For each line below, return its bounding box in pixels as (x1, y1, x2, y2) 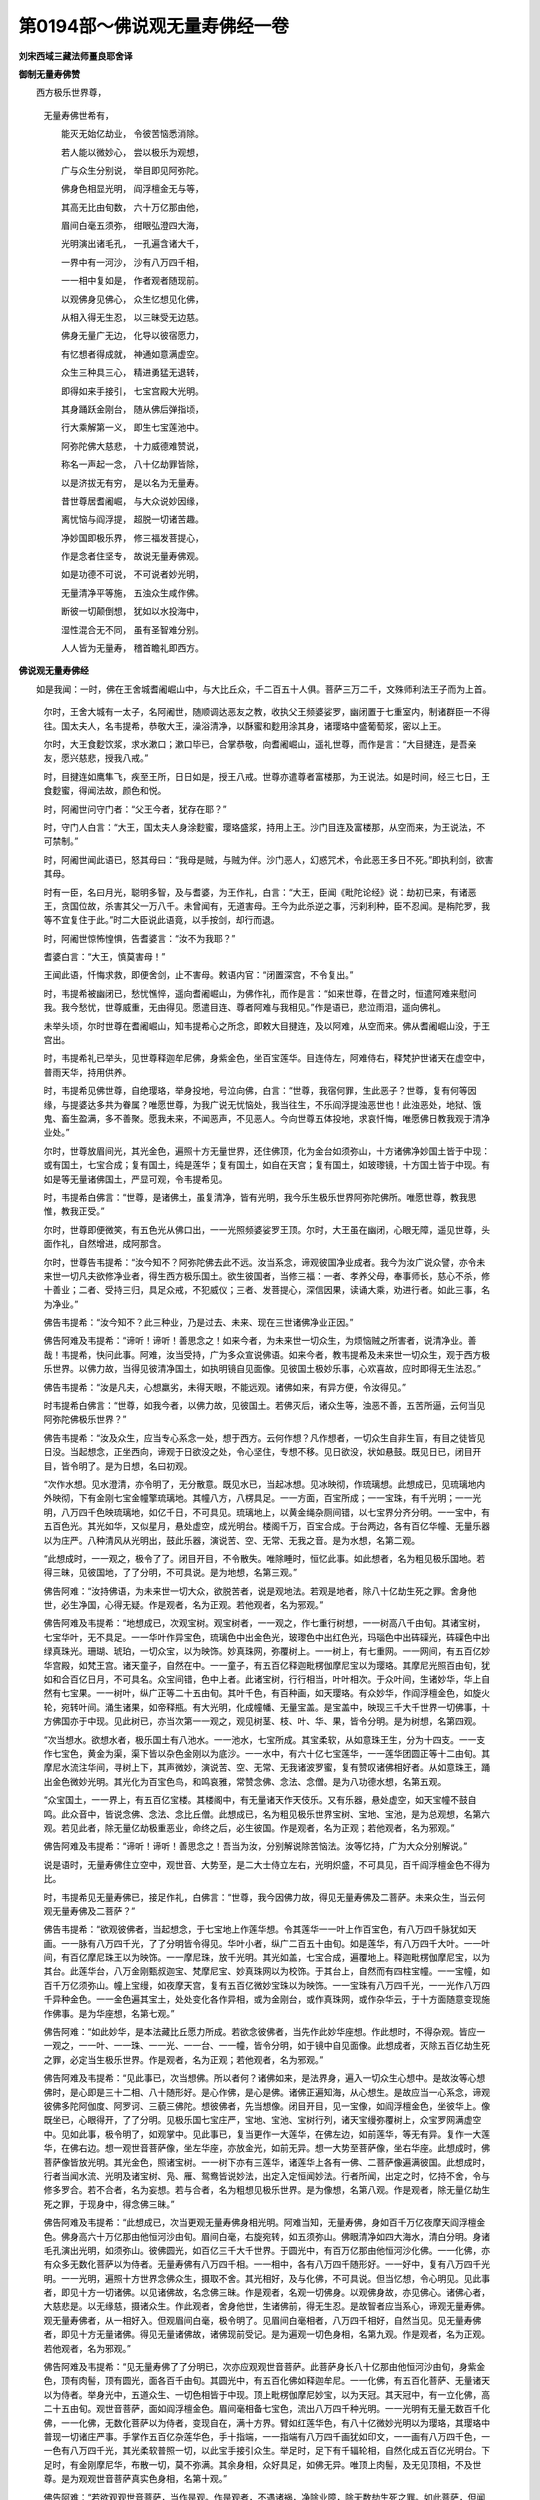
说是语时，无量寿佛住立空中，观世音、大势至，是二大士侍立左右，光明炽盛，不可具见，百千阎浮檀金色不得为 (43, 1858, 490, 1870)
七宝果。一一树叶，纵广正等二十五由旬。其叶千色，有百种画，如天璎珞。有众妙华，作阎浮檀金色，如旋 (60, 1687, 482, 1699)
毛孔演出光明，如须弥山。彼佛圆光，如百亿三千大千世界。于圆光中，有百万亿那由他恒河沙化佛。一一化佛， (43, 2244, 482, 2256)
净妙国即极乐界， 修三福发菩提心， (60, 531, 204, 544)
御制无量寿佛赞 (18, 68, 80, 80)
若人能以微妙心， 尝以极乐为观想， (60, 146, 204, 158)
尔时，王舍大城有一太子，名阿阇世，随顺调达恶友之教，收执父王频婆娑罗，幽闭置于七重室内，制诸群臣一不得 (43, 706, 490, 718)
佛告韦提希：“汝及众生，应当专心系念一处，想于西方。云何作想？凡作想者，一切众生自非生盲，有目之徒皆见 (43, 1431, 486, 1444)
